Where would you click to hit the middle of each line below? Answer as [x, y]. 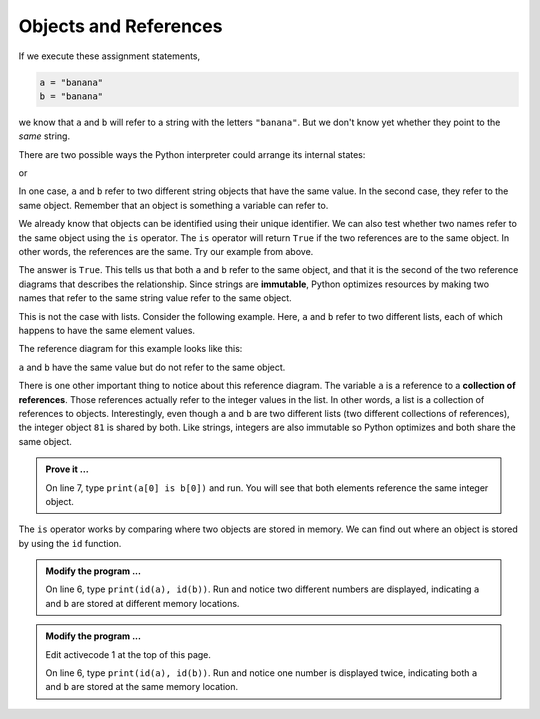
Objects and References [120, 26]
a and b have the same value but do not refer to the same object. [152, 367]
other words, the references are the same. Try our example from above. [166, 252]
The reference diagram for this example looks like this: [130, 349]
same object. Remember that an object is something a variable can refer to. [173, 205]
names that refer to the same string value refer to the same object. [155, 298]
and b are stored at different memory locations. [142, 603]
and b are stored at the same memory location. [142, 687]
